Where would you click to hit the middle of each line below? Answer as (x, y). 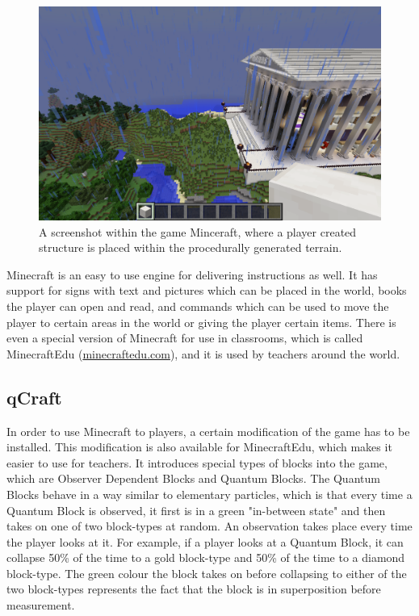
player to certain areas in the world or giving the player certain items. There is (201, 322)
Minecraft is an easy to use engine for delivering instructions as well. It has (192, 274)
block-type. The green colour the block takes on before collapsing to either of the (207, 573)
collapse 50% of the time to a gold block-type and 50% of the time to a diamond (206, 557)
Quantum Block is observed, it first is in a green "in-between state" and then (196, 510)
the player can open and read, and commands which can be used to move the (198, 306)
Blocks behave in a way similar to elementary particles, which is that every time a (209, 494)
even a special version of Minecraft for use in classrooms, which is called (185, 338)
